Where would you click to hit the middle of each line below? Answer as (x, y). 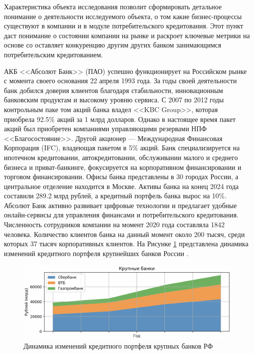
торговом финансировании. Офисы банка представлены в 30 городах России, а (121, 177)
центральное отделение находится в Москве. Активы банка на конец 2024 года (121, 186)
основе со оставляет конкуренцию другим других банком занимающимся (113, 45)
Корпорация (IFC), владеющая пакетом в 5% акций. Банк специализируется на (122, 148)
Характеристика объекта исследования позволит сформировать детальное (113, 6)
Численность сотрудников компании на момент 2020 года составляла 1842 (114, 224)
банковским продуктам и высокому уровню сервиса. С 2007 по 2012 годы (114, 100)
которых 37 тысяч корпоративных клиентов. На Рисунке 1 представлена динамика (126, 244)
